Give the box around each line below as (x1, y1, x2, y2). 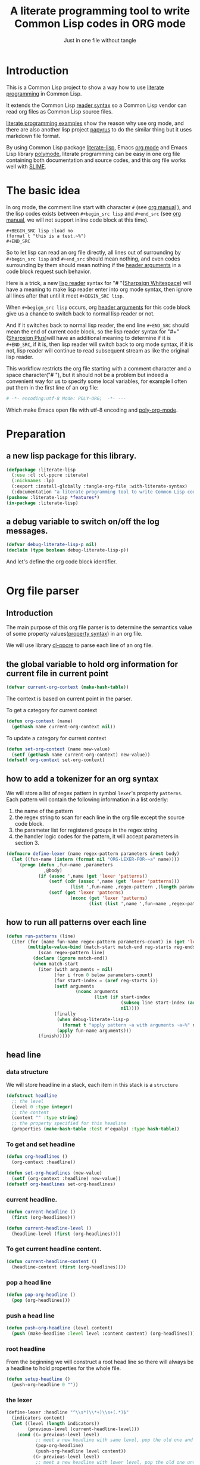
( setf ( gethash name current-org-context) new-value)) (11, 752, 151, 758)
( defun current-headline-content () (6, 1258, 97, 1264)
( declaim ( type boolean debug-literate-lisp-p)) (6, 547, 129, 553)
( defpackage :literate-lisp (6, 467, 76, 473)
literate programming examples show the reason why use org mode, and (6, 119, 185, 127)
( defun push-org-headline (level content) (6, 1325, 113, 1331)
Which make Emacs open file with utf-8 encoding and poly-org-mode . (6, 406, 178, 413)
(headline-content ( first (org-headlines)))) (11, 1264, 127, 1270)
